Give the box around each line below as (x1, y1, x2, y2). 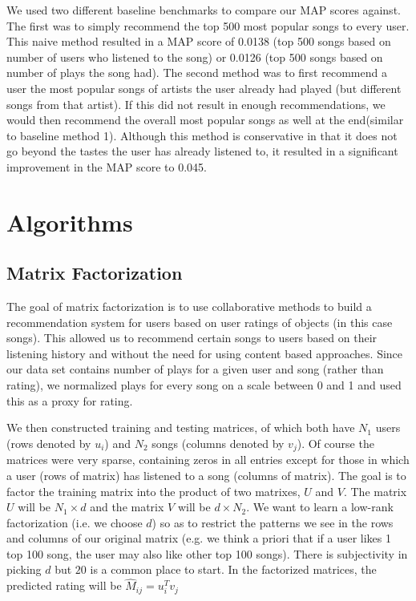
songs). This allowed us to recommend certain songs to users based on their (6, 329, 378, 346)
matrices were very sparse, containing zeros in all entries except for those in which (6, 451, 410, 468)
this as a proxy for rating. (6, 392, 133, 409)
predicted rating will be (6, 577, 122, 594)
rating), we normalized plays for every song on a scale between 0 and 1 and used (6, 377, 402, 393)
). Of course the (297, 434, 374, 451)
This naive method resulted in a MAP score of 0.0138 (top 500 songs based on (6, 33, 391, 50)
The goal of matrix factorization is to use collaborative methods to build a (6, 298, 372, 315)
